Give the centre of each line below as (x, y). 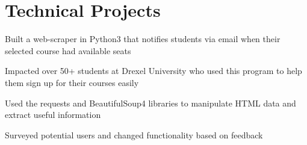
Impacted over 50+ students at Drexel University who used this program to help (153, 71)
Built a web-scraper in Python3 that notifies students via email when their (143, 39)
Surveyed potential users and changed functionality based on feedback (134, 134)
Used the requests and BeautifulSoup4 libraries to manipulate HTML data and (150, 103)
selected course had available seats (68, 50)
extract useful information (53, 115)
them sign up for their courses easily (72, 82)
